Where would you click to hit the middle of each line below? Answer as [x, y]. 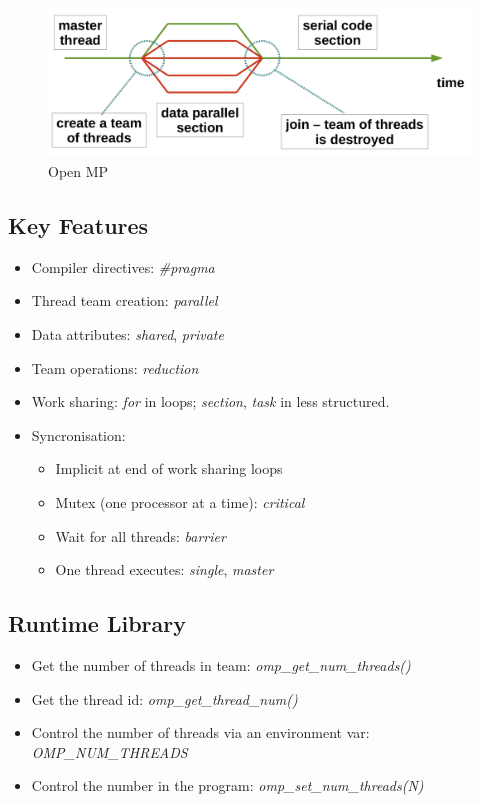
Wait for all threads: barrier [140, 535]
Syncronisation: [78, 434]
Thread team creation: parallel [124, 300]
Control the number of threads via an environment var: [200, 732]
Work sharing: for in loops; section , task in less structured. [210, 401]
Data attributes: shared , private [127, 334]
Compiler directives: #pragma [123, 266]
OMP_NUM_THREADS [109, 751]
